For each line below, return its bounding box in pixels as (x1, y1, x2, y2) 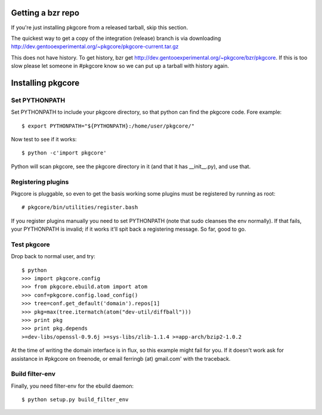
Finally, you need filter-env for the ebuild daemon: (11, 382, 134, 389)
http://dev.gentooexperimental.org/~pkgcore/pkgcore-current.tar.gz (11, 43, 179, 50)
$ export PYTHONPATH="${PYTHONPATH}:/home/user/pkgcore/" (21, 122, 195, 129)
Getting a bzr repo (11, 8, 80, 18)
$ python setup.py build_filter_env (21, 397, 129, 403)
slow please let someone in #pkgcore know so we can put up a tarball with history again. (11, 63, 230, 70)
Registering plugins (11, 178, 69, 186)
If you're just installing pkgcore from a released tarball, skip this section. (11, 24, 188, 31)
